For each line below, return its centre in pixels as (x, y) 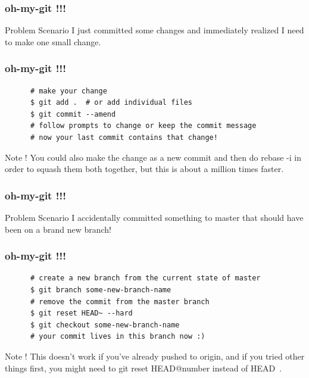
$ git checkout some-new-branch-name (105, 325)
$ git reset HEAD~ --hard (81, 313)
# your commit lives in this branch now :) (118, 337)
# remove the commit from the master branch (120, 302)
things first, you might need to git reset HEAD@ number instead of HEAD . (143, 368)
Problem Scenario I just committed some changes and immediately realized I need (154, 30)
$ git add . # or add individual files (111, 103)
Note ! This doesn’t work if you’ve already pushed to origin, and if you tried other (155, 356)
